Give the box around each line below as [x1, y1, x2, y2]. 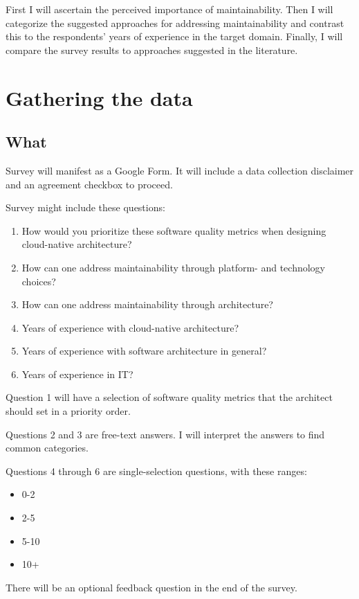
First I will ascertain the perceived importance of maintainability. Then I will [6, 2, 333, 16]
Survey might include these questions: [6, 200, 165, 215]
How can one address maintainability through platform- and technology [21, 260, 325, 274]
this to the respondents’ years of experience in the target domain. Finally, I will [6, 29, 343, 44]
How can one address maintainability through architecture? [21, 297, 273, 312]
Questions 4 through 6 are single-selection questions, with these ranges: [6, 463, 307, 478]
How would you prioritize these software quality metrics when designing [21, 223, 326, 238]
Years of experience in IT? [21, 366, 134, 381]
